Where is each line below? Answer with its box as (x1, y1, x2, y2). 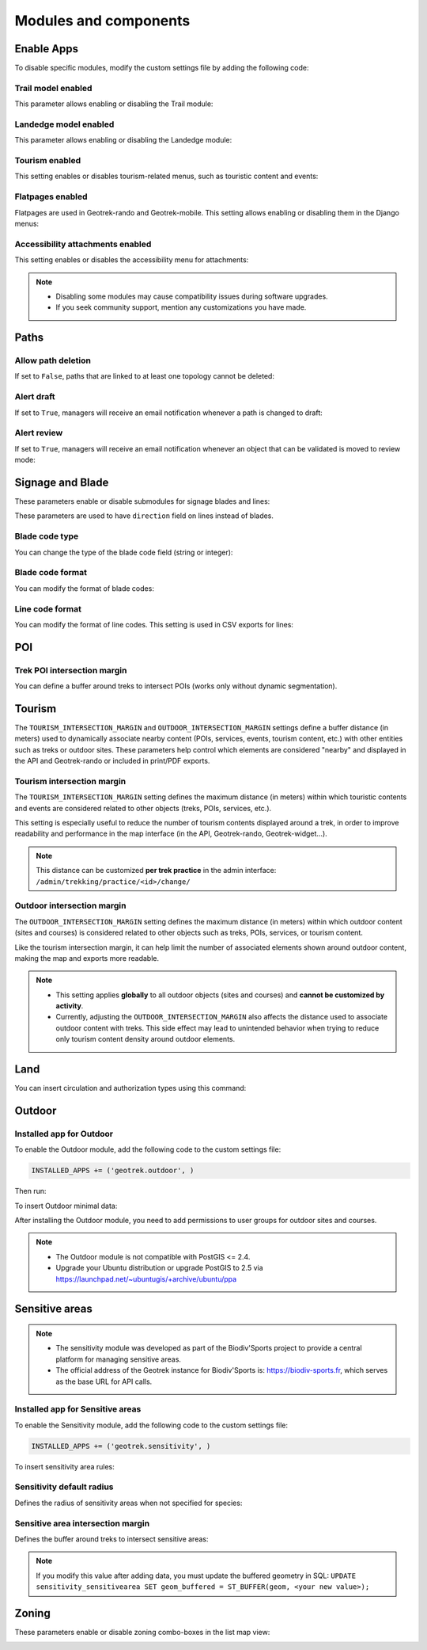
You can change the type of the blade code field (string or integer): (14, 547, 233, 557)
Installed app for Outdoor (14, 1128, 114, 1139)
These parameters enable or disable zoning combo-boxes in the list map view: (14, 1628, 270, 1637)
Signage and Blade (14, 475, 109, 489)
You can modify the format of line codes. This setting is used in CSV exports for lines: (14, 619, 294, 629)
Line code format (14, 603, 82, 614)
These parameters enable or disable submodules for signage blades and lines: (14, 497, 270, 506)
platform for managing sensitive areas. (55, 1355, 182, 1364)
